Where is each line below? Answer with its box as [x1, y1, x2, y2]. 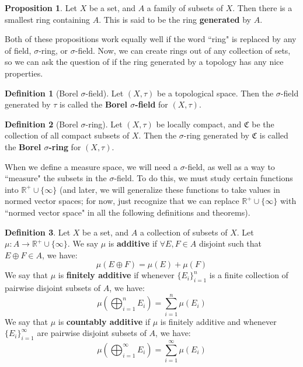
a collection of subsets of [140, 226, 228, 238]
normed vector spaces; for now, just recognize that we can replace [5, 195, 239, 207]
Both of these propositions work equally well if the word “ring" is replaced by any [5, 33, 297, 45]
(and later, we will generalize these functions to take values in [59, 183, 280, 195]
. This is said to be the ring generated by [99, 13, 251, 25]
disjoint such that [198, 237, 262, 250]
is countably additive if [58, 315, 150, 327]
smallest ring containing [5, 13, 90, 25]
